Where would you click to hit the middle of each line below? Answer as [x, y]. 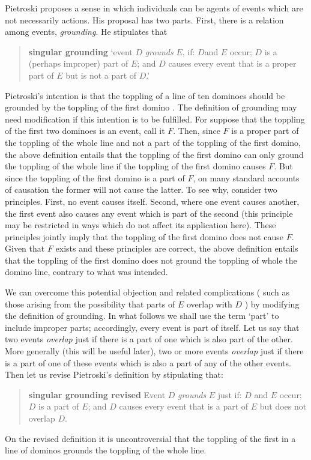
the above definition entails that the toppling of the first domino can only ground [154, 154]
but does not [283, 406]
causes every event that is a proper [232, 63]
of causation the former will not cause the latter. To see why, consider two [141, 189]
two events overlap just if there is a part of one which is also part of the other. [149, 339]
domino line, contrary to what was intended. [86, 272]
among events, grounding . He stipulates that [86, 32]
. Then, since [197, 131]
